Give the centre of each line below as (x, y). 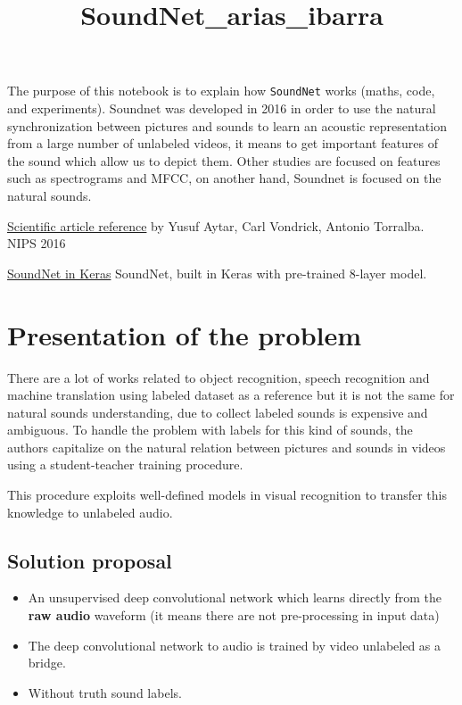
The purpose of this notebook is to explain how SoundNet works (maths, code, (221, 91)
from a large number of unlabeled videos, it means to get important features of (223, 143)
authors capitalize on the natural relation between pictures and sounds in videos (227, 447)
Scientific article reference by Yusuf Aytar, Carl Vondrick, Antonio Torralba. (216, 225)
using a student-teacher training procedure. (125, 464)
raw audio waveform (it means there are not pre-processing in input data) (234, 615)
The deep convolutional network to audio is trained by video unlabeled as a (235, 645)
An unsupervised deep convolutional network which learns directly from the (235, 597)
